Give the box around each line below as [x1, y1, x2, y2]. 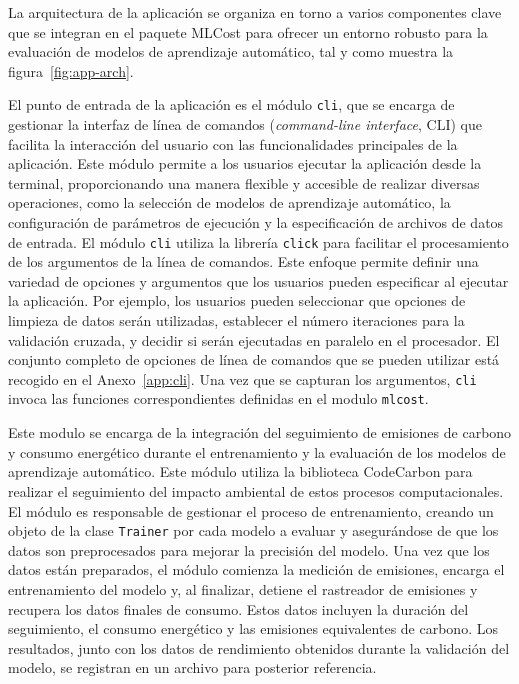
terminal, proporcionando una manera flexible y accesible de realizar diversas [8, 172, 480, 193]
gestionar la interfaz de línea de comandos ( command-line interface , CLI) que [8, 114, 482, 135]
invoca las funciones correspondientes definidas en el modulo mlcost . [8, 388, 429, 409]
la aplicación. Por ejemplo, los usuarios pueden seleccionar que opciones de [8, 290, 466, 311]
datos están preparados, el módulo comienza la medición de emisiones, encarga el [8, 559, 505, 580]
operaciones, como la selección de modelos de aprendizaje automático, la [8, 192, 451, 213]
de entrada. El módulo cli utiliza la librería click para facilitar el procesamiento [8, 231, 509, 252]
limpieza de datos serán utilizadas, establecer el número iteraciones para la [8, 310, 465, 331]
